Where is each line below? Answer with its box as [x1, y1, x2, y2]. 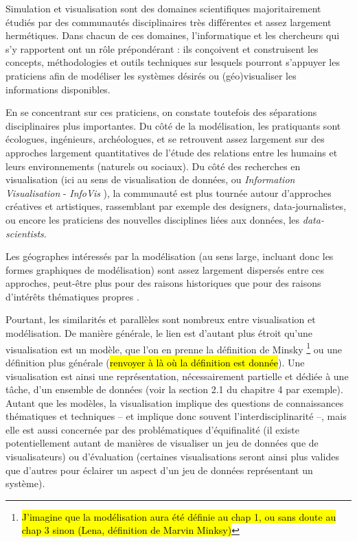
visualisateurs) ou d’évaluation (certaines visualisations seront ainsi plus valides [5, 449, 339, 464]
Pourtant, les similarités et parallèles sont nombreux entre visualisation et [5, 312, 316, 327]
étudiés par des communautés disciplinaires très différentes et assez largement [5, 14, 332, 29]
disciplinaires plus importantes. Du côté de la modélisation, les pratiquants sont [5, 118, 341, 132]
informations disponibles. [5, 82, 111, 96]
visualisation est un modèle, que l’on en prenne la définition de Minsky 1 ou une [5, 340, 343, 356]
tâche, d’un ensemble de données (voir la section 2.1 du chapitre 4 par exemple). [5, 382, 343, 397]
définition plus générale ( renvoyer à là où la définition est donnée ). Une [5, 355, 305, 369]
